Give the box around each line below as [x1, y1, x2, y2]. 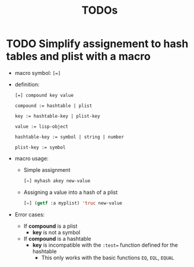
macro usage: [14, 155, 49, 162]
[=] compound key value [14, 92, 74, 98]
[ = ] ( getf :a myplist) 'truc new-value [23, 200, 123, 206]
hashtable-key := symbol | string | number [14, 134, 125, 140]
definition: [14, 81, 40, 88]
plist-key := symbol [14, 144, 66, 150]
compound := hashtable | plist [14, 102, 93, 109]
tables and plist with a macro [6, 50, 151, 63]
